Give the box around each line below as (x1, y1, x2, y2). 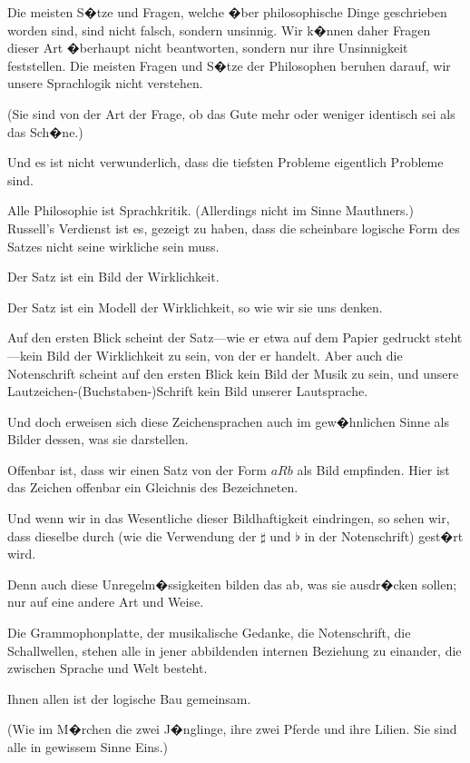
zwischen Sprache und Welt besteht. (7, 659, 208, 678)
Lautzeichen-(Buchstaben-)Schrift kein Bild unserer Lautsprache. (7, 381, 368, 401)
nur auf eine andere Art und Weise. (7, 592, 204, 611)
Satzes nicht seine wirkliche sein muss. (7, 236, 220, 255)
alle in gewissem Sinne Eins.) (7, 738, 168, 756)
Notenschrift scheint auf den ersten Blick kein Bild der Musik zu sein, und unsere (7, 363, 459, 382)
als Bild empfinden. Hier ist (297, 460, 450, 479)
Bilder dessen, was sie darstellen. (7, 430, 189, 449)
